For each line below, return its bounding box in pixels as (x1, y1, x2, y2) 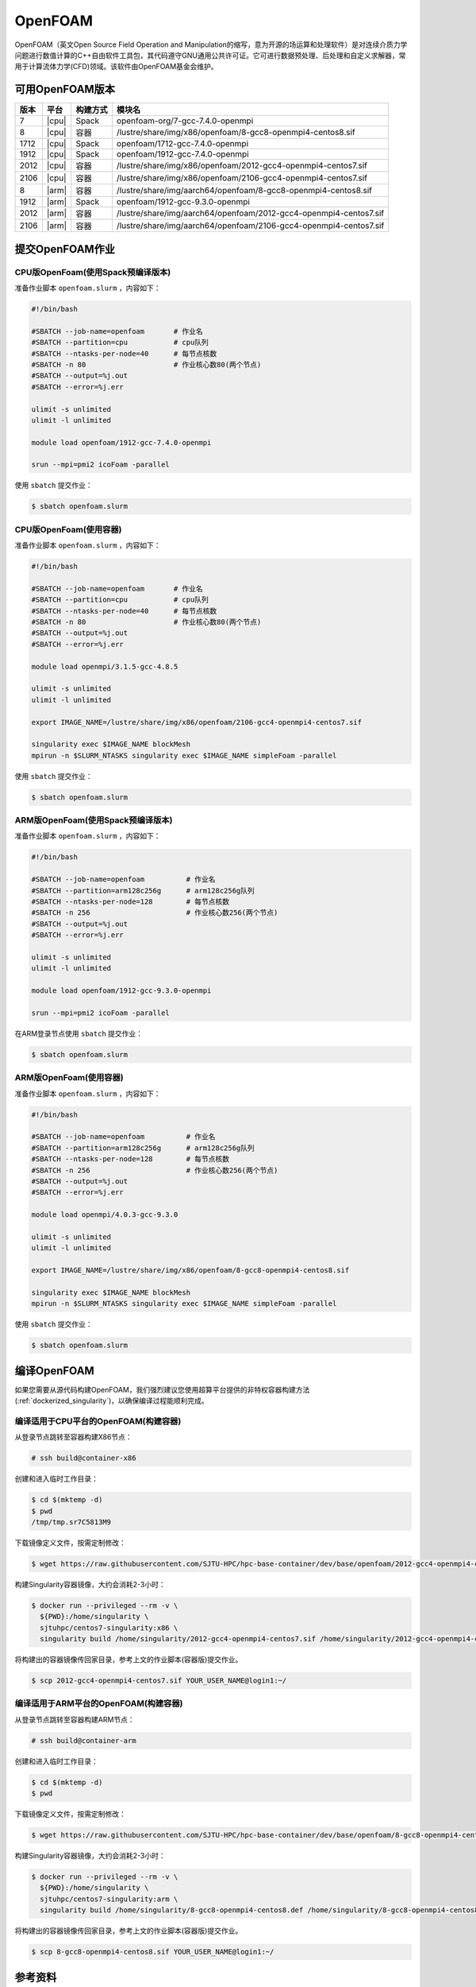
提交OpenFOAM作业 (14, 242, 115, 256)
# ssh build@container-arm (31, 1736, 136, 1745)
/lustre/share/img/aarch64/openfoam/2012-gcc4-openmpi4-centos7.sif (116, 207, 385, 219)
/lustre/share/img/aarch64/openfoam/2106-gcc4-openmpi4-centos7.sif (116, 220, 385, 231)
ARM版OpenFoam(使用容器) (14, 1072, 124, 1083)
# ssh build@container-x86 (31, 1454, 136, 1462)
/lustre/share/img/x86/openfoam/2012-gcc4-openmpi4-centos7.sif (116, 160, 368, 171)
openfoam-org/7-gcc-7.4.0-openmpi (116, 115, 254, 126)
